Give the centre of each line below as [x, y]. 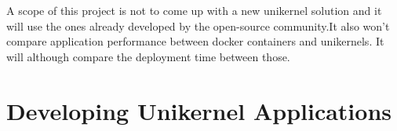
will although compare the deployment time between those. [148, 56]
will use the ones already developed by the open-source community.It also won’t [198, 25]
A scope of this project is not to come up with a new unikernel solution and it [194, 10]
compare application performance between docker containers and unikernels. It [195, 41]
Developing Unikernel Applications [199, 110]
